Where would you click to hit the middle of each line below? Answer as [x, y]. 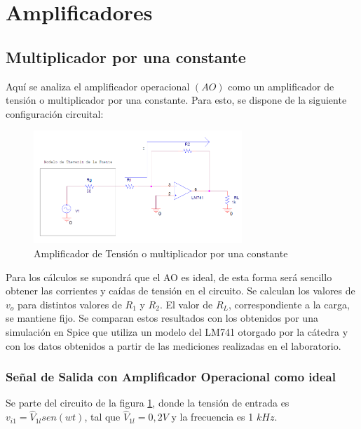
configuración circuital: [55, 113]
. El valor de [186, 304]
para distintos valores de [70, 304]
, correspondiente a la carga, [289, 304]
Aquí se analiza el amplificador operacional [98, 86]
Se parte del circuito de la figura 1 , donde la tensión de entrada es [148, 403]
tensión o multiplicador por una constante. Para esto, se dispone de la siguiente [176, 100]
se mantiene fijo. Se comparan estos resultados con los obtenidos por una [162, 318]
